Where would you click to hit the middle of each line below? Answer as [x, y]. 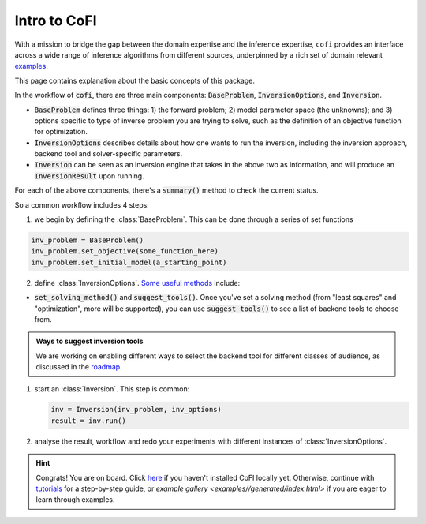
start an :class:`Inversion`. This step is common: [112, 389]
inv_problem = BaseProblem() [88, 240]
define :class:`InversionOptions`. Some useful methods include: [137, 283]
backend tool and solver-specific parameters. [108, 154]
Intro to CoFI [56, 21]
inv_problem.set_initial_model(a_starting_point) [129, 262]
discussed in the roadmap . [79, 367]
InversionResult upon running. [90, 176]
